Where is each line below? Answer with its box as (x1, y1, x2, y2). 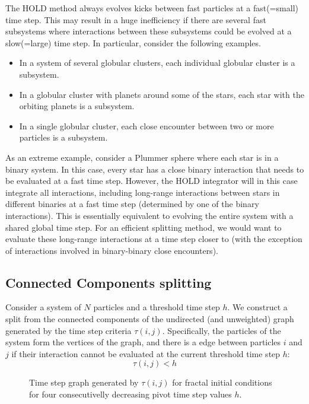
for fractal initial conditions (172, 376, 272, 389)
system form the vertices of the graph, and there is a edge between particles (5, 336, 281, 348)
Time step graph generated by (29, 376, 139, 389)
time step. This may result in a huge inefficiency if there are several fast (5, 13, 266, 26)
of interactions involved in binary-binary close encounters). (5, 244, 218, 256)
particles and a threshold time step (93, 301, 220, 313)
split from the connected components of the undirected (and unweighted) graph (5, 313, 294, 325)
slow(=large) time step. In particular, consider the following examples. (5, 36, 261, 49)
